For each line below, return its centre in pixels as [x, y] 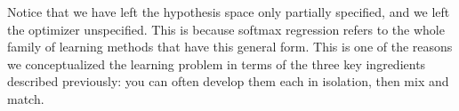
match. [26, 98]
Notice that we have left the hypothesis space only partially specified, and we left [229, 12]
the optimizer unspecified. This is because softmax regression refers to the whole [226, 29]
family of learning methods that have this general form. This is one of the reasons [230, 47]
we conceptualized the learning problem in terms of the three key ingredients [217, 63]
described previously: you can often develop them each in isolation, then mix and [228, 81]
